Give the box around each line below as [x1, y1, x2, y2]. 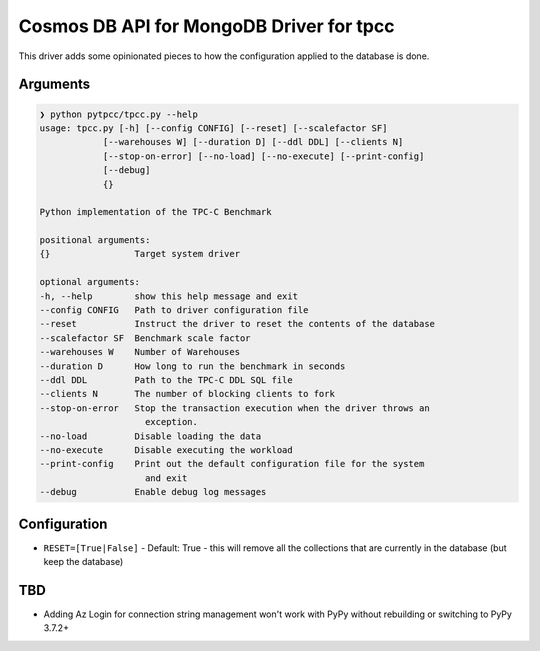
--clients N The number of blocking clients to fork [39, 388, 335, 400]
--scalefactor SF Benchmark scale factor [39, 332, 251, 344]
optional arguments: [39, 276, 140, 288]
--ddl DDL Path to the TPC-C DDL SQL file [39, 374, 294, 385]
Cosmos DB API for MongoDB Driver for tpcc [18, 15, 395, 37]
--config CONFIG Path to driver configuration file [39, 305, 309, 316]
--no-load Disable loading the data [39, 430, 262, 442]
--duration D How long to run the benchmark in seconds [39, 360, 346, 372]
